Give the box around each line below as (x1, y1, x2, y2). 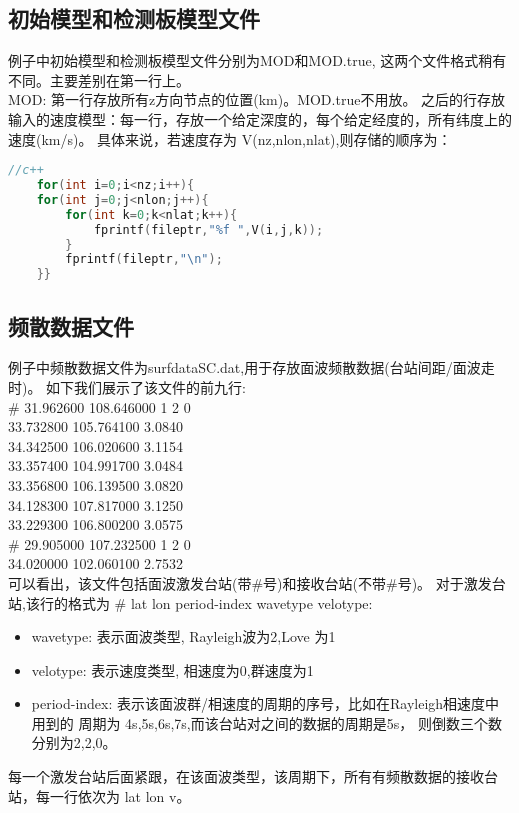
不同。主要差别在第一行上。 (8, 69, 190, 90)
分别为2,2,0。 (31, 732, 117, 753)
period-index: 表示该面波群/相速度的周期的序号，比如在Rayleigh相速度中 (31, 693, 500, 714)
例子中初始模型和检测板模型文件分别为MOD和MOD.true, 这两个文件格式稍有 (8, 50, 507, 71)
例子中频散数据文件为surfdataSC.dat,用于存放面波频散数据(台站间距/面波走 (8, 357, 495, 378)
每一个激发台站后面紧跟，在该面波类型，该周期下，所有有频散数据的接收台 (8, 766, 498, 787)
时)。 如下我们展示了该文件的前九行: (8, 376, 246, 397)
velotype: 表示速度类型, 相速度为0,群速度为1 (31, 659, 314, 680)
